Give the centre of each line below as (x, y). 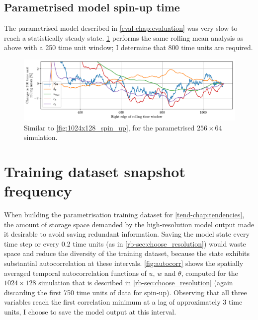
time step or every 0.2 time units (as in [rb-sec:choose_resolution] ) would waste (125, 243)
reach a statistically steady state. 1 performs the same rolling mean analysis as (124, 37)
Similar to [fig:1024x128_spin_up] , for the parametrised (109, 127)
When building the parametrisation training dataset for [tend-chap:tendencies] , (124, 215)
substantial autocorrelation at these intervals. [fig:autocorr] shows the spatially (124, 263)
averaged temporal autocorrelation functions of (75, 273)
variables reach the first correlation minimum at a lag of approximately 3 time (123, 302)
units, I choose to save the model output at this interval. (90, 311)
